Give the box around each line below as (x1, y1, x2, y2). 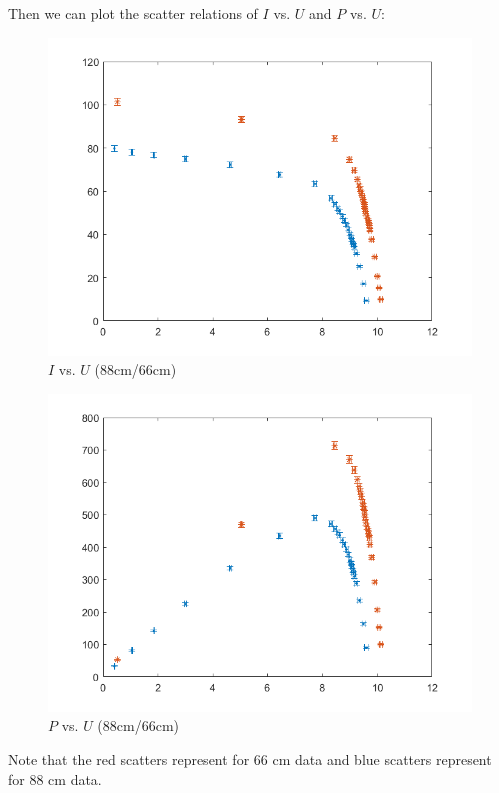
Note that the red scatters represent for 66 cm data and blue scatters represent (8, 748, 492, 769)
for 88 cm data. (8, 768, 102, 789)
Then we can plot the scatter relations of (8, 3, 258, 23)
